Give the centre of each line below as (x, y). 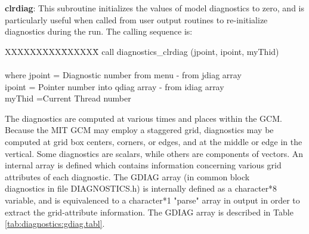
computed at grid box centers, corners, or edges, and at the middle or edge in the (154, 141)
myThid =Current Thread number (68, 98)
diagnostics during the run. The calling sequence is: (99, 31)
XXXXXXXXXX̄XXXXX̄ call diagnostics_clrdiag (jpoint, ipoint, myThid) (142, 51)
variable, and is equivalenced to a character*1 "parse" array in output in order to (152, 200)
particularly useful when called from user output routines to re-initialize (136, 19)
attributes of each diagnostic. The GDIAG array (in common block (127, 176)
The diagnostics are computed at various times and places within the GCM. (143, 118)
